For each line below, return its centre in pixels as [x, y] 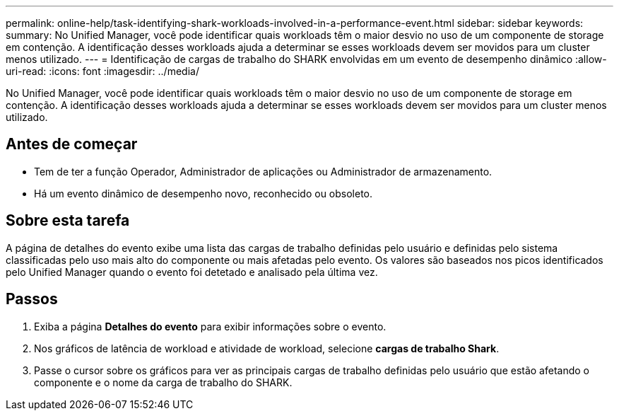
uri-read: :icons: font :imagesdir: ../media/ [102, 71]
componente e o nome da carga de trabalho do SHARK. [163, 382]
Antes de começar [72, 144]
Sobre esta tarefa [68, 221]
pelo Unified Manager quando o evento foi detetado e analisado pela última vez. [192, 272]
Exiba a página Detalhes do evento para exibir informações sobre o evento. [210, 326]
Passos [32, 299]
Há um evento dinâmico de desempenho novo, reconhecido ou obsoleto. [204, 193]
